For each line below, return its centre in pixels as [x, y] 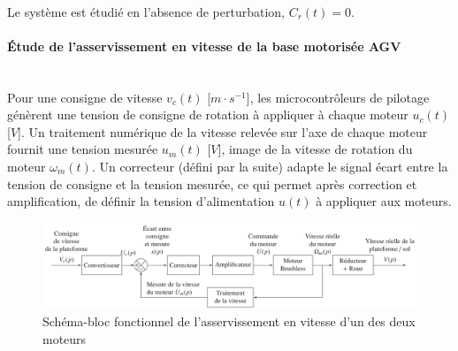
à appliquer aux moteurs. [384, 201]
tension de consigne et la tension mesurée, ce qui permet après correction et [212, 183]
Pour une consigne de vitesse [85, 97]
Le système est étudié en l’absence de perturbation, [146, 11]
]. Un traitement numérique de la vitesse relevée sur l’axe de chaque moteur [223, 131]
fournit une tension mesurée [83, 149]
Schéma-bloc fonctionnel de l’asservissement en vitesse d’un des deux [229, 321]
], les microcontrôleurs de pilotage [338, 97]
